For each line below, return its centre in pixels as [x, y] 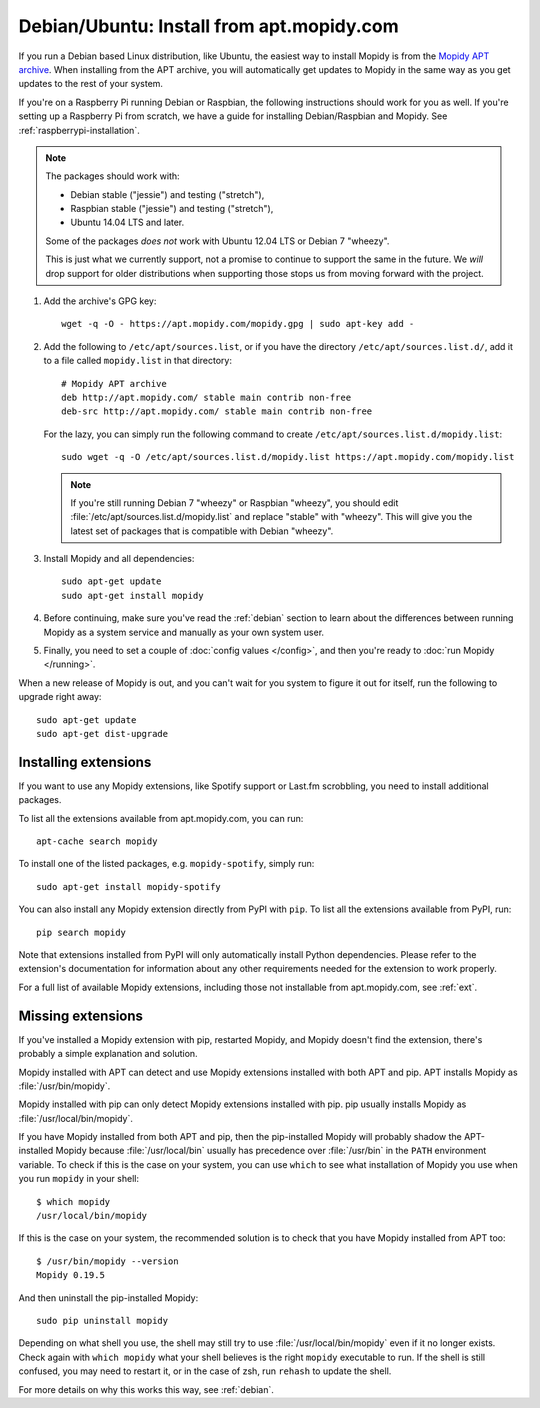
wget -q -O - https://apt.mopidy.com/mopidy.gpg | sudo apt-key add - [238, 324]
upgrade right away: [60, 697]
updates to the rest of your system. [91, 84]
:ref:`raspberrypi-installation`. [79, 130]
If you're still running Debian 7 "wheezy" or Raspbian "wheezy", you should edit [234, 502]
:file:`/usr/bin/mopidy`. [64, 1086]
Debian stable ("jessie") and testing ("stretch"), [167, 194]
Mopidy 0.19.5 [70, 1275]
